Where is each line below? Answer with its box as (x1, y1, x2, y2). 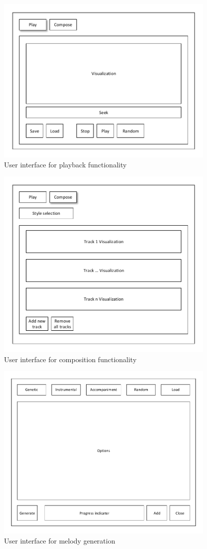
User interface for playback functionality (4, 159, 127, 169)
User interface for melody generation (4, 535, 115, 546)
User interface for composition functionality (4, 354, 137, 364)
